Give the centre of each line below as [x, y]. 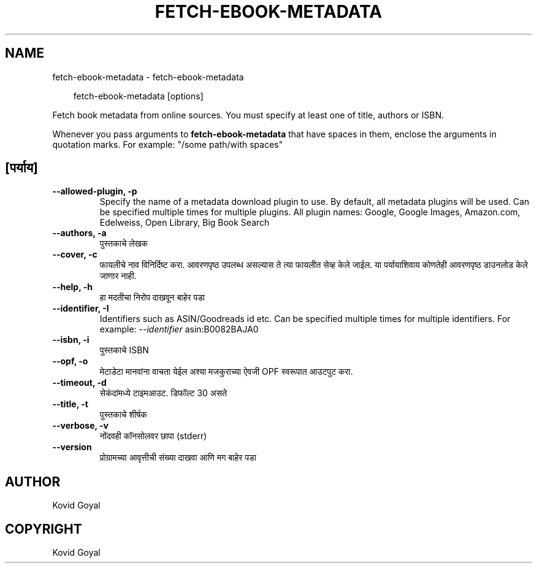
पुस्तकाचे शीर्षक [123, 415]
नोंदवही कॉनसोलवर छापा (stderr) [153, 436]
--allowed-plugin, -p [95, 191]
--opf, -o [70, 361]
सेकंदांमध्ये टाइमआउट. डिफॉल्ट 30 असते [163, 393]
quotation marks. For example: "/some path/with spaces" [168, 144]
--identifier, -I [81, 309]
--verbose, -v [80, 426]
